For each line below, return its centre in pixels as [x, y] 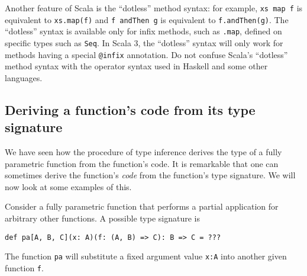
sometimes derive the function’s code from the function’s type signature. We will [150, 175]
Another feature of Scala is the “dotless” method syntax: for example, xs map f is [154, 8]
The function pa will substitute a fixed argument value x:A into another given [146, 256]
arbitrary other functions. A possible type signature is [103, 218]
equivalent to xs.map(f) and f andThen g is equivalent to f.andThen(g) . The [147, 19]
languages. [24, 77]
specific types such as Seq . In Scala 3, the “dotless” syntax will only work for [144, 42]
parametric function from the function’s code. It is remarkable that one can [142, 163]
